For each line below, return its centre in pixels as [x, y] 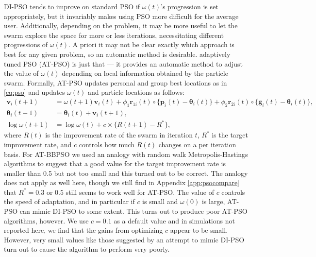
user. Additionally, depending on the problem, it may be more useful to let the [121, 26]
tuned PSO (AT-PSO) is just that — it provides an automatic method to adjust [123, 63]
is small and [160, 201]
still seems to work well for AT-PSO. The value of [140, 192]
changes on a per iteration [197, 144]
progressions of [26, 44]
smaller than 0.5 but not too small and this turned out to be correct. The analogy [126, 173]
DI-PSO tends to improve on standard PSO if [72, 6]
